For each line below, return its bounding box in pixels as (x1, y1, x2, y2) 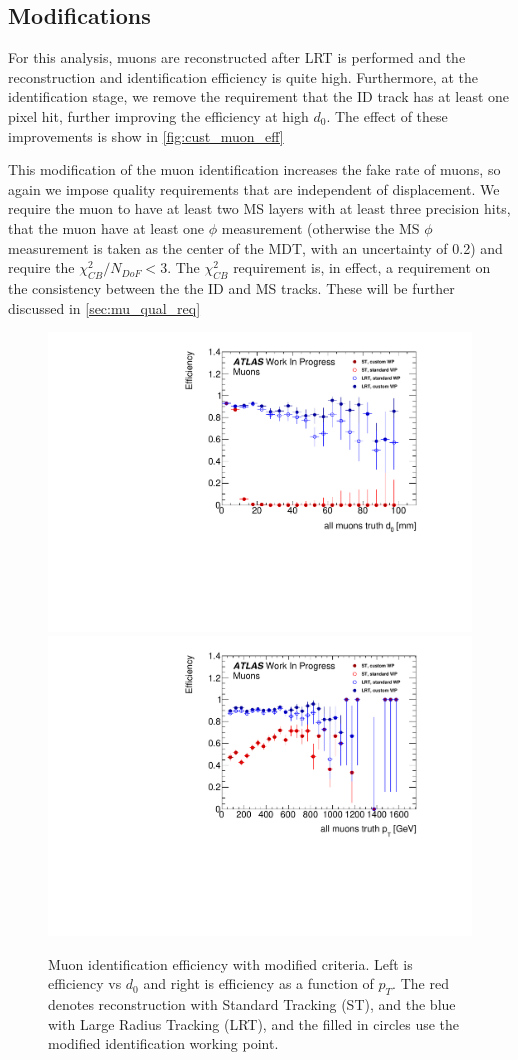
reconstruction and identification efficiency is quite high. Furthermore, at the (8, 66, 478, 87)
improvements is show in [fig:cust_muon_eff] (8, 125, 284, 146)
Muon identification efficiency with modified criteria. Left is (48, 953, 413, 974)
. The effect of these (326, 105, 448, 126)
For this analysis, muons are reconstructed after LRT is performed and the (8, 47, 466, 68)
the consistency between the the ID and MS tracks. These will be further (8, 277, 455, 298)
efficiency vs (48, 973, 122, 994)
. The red (392, 973, 449, 994)
